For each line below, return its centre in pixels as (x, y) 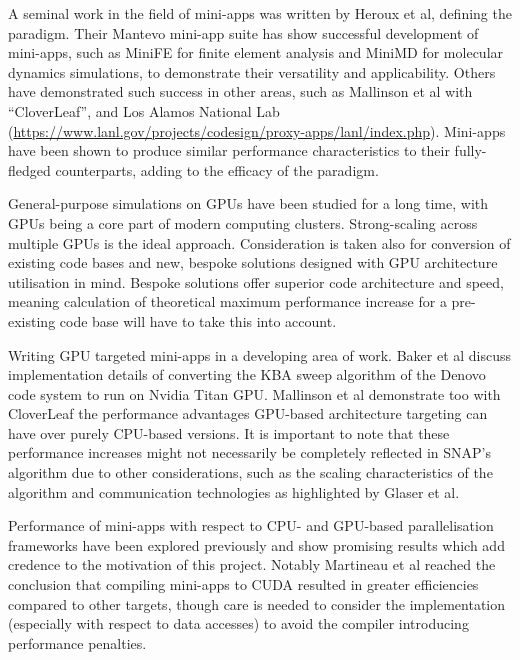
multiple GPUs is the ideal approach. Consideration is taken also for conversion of (259, 242)
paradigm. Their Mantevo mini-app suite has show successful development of (243, 32)
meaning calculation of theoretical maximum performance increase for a (227, 301)
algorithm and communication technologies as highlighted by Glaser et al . (234, 491)
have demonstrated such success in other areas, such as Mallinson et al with (240, 91)
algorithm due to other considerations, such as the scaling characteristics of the (250, 472)
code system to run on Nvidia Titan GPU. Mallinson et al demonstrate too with (254, 393)
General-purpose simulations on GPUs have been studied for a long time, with (248, 203)
